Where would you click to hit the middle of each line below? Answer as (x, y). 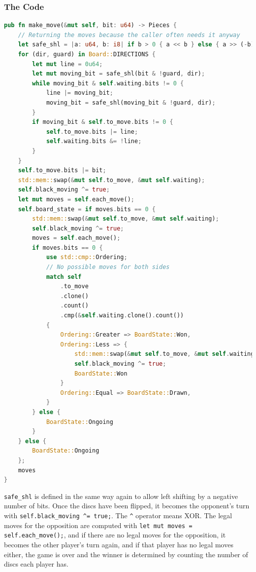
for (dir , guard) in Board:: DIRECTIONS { (87, 54)
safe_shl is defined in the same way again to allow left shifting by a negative (121, 496)
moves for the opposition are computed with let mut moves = (98, 525)
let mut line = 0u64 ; (67, 64)
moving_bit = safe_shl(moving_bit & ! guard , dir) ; (131, 102)
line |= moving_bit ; (80, 93)
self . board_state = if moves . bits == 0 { (87, 209)
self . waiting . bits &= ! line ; (94, 141)
